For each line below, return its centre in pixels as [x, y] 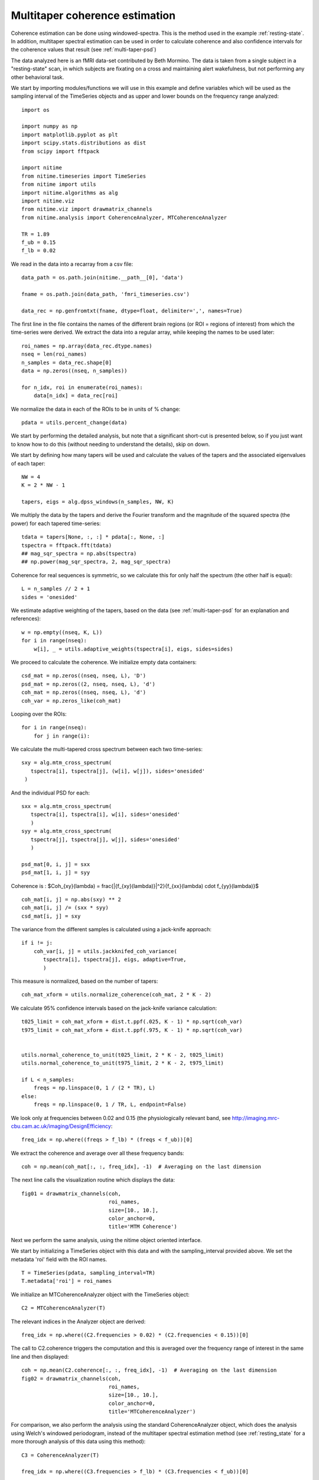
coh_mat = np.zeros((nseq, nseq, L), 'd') [84, 692]
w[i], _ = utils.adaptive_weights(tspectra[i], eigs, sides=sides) [133, 649]
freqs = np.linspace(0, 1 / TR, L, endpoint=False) [110, 1105]
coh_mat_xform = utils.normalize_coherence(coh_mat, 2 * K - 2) [117, 995]
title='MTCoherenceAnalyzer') [152, 1412]
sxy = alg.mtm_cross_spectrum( [67, 763]
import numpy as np [50, 126]
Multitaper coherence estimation [93, 15]
